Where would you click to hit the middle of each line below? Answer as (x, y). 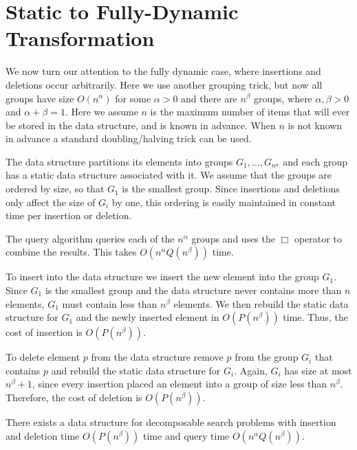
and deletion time (43, 435)
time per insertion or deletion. (69, 215)
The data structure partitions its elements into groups (119, 161)
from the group (267, 357)
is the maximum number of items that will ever (250, 112)
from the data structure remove (157, 357)
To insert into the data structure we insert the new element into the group (162, 277)
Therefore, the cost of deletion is (74, 397)
